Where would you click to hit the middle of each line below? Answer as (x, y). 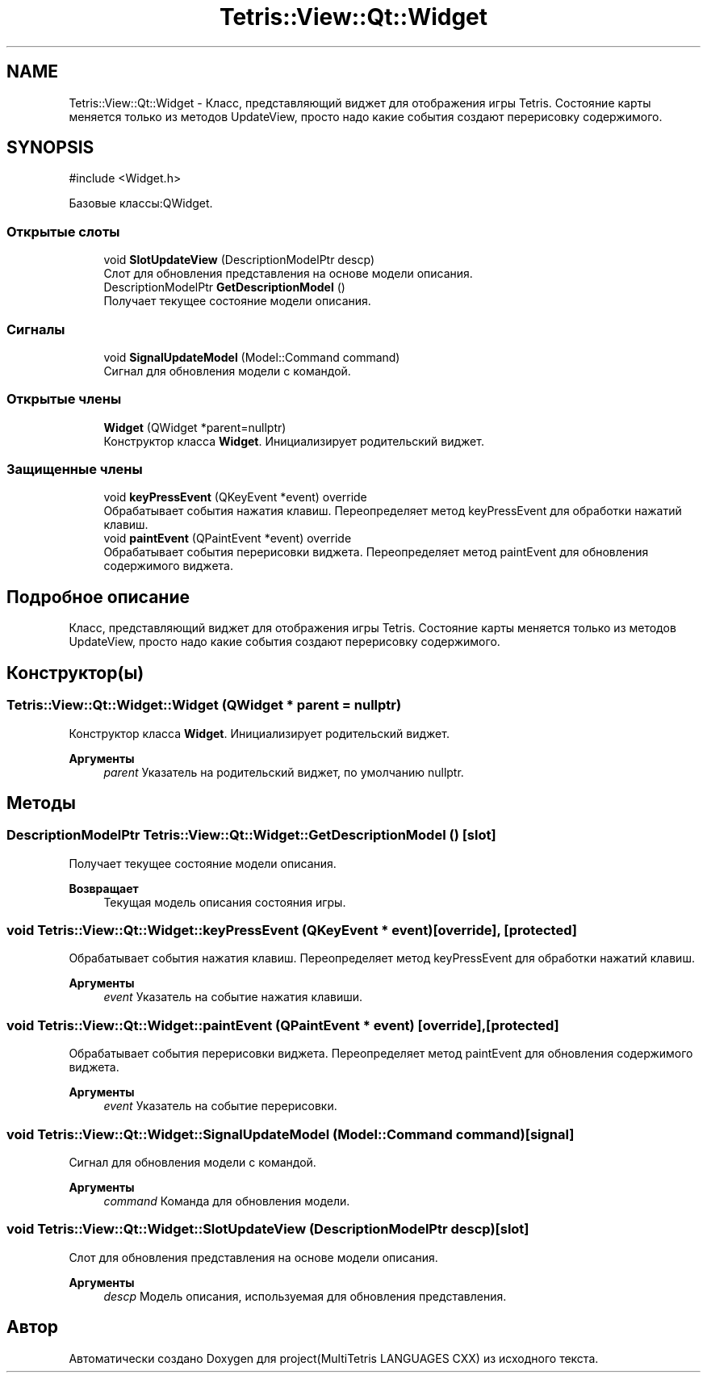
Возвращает (104, 888)
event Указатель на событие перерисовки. (220, 1106)
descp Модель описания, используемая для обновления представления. (305, 1296)
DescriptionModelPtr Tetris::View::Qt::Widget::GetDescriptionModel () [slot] (251, 835)
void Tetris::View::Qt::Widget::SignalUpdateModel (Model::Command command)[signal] (291, 1134)
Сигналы (36, 329)
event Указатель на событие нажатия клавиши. (233, 997)
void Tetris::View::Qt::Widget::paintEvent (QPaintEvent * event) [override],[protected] (283, 1025)
